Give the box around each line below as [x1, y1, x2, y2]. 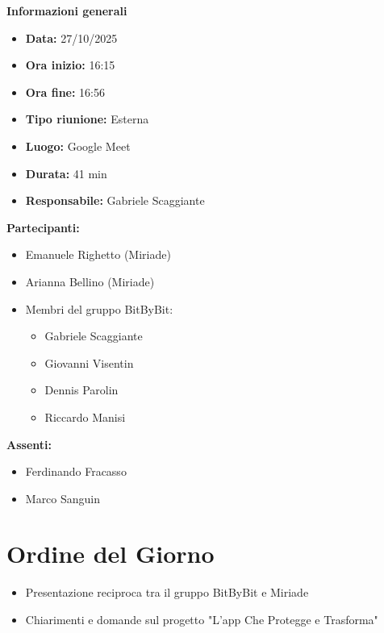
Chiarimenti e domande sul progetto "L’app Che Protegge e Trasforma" [25, 611, 378, 627]
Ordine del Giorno [6, 537, 215, 570]
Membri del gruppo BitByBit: [25, 300, 173, 317]
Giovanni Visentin [44, 354, 134, 371]
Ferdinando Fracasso [25, 463, 127, 480]
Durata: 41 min [25, 164, 107, 181]
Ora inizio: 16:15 [25, 56, 115, 73]
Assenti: [6, 435, 52, 452]
